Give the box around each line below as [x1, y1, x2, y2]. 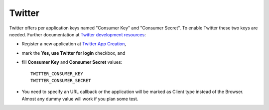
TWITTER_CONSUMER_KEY [30, 71, 83, 77]
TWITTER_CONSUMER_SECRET [30, 78, 91, 83]
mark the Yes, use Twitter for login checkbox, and [21, 50, 126, 56]
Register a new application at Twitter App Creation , [21, 41, 127, 47]
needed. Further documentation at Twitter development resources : [9, 31, 146, 37]
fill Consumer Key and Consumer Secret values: [21, 59, 123, 65]
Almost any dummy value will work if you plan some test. [21, 96, 138, 102]
